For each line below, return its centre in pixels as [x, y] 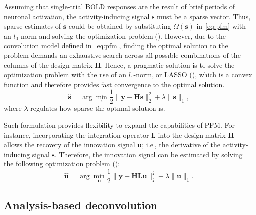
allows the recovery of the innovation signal [70, 144]
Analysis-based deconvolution [81, 205]
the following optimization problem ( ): [62, 164]
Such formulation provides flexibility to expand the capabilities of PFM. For [120, 125]
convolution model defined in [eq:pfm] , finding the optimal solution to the [116, 45]
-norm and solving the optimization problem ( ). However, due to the [122, 35]
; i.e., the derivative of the [181, 144]
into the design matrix [192, 134]
